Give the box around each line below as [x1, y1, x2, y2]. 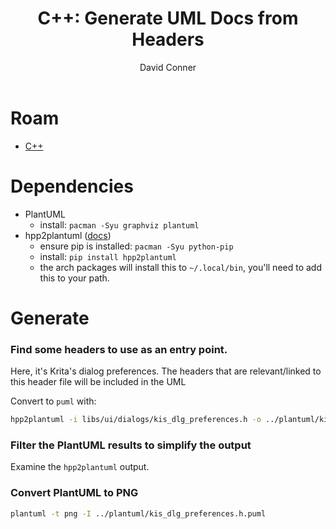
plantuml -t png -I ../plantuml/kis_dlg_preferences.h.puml [10, 508, 267, 519]
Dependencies [10, 175, 134, 197]
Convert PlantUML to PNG [10, 486, 139, 500]
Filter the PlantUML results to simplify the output [10, 438, 252, 452]
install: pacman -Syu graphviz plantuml [39, 218, 200, 231]
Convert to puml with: [10, 395, 97, 407]
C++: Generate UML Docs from [37, 7, 299, 30]
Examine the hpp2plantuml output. [10, 461, 150, 473]
